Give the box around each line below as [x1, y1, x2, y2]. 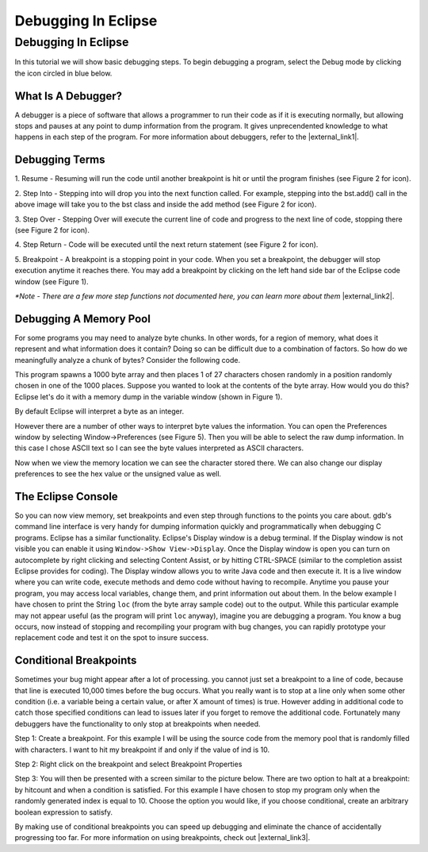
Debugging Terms [14, 153, 106, 167]
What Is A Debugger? [14, 89, 123, 102]
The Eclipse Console [14, 489, 118, 503]
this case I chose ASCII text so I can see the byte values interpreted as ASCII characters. [14, 443, 304, 453]
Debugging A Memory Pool [14, 312, 151, 326]
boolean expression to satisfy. [14, 807, 113, 817]
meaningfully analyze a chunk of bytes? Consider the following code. [14, 355, 241, 364]
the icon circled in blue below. [14, 68, 113, 78]
